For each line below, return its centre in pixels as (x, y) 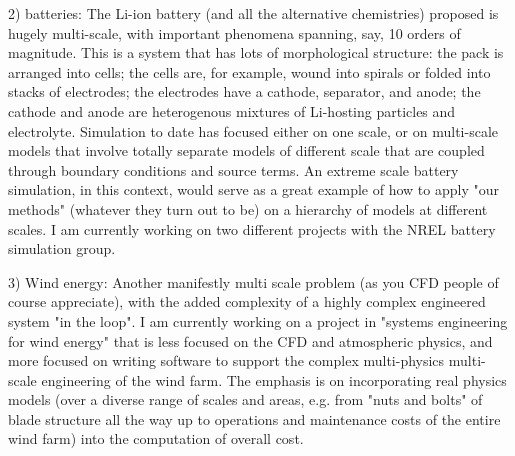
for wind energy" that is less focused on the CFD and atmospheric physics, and (250, 340)
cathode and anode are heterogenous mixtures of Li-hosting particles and (232, 110)
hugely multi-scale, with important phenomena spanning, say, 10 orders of (234, 32)
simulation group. (62, 248)
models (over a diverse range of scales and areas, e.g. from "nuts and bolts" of (245, 399)
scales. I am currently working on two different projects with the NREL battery (252, 228)
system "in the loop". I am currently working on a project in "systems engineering (258, 320)
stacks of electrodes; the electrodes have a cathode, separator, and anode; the (244, 91)
